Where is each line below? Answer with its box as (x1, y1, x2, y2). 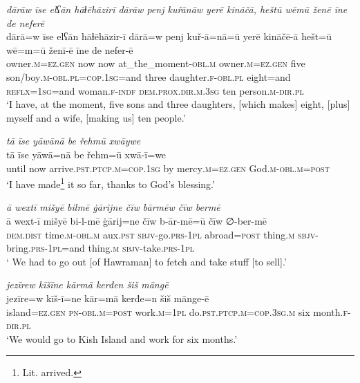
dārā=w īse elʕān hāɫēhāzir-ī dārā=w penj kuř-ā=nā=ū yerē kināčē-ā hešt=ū (6, 29, 332, 44)
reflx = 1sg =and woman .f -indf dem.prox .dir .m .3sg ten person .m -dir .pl (6, 83, 304, 97)
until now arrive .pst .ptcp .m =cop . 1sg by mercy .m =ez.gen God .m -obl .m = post (6, 160, 330, 175)
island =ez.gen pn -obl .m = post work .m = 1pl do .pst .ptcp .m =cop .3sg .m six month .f (6, 304, 348, 319)
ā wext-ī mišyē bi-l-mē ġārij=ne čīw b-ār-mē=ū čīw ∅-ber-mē (6, 213, 267, 227)
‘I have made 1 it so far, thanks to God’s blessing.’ (6, 175, 215, 191)
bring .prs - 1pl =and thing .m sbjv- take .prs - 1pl (6, 241, 195, 255)
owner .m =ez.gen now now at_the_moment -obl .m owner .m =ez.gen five (6, 56, 305, 71)
